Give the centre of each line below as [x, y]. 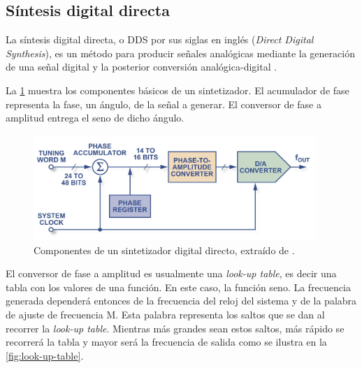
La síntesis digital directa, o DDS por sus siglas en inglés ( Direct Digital [160, 39]
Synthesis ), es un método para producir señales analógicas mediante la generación [180, 53]
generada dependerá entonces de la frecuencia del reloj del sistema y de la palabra [181, 301]
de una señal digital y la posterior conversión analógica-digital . [142, 67]
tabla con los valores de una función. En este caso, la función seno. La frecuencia [178, 287]
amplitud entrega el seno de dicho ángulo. [95, 118]
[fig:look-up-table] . [45, 355]
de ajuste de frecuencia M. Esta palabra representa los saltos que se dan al [165, 314]
